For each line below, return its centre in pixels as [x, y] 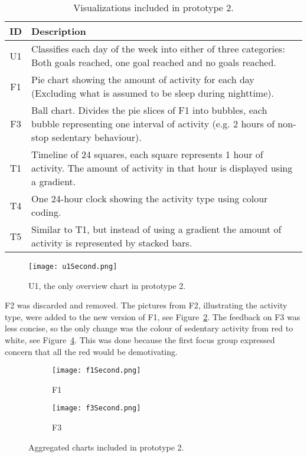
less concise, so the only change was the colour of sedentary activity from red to [149, 328]
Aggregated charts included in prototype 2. [106, 447]
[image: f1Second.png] [97, 371]
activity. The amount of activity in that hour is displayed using [162, 168]
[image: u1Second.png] [73, 267]
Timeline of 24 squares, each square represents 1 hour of [147, 154]
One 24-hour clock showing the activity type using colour [150, 198]
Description [59, 31]
